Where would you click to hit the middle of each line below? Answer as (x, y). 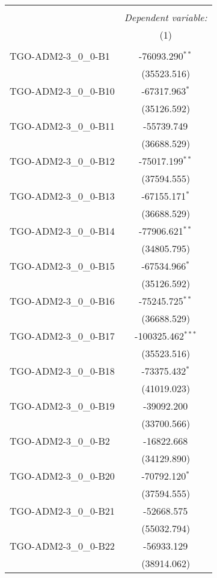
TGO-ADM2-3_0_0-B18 (62, 371)
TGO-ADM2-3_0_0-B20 (62, 476)
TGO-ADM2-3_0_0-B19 (62, 406)
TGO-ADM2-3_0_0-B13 (62, 196)
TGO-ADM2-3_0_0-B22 (62, 546)
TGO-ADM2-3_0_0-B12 (62, 161)
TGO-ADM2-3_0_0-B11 (62, 126)
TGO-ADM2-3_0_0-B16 (62, 301)
